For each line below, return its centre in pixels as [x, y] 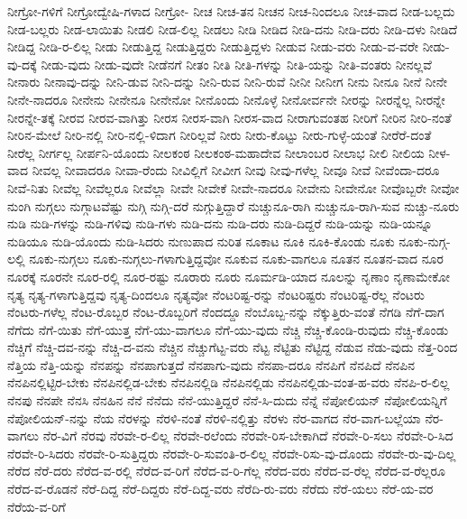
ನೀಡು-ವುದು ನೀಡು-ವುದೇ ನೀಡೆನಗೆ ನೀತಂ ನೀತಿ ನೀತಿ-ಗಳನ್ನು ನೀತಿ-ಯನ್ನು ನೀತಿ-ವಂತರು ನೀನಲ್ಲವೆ [236, 64]
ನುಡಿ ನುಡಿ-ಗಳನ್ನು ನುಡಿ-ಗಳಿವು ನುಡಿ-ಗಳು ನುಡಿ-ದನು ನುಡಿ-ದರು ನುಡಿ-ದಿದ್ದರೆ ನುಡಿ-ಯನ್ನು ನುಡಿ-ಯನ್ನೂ [220, 223]
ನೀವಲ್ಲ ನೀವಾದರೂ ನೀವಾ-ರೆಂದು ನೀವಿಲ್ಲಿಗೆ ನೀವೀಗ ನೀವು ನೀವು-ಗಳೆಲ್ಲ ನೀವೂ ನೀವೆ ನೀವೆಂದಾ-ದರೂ [236, 170]
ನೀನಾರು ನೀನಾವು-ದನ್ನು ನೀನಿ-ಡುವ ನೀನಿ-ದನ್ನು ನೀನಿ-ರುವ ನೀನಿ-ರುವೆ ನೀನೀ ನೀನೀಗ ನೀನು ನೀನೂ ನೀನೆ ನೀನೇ [228, 82]
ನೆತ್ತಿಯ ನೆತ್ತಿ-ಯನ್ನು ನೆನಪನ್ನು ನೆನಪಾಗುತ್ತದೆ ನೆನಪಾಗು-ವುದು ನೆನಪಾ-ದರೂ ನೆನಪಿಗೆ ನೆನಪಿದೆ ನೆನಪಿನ [211, 364]
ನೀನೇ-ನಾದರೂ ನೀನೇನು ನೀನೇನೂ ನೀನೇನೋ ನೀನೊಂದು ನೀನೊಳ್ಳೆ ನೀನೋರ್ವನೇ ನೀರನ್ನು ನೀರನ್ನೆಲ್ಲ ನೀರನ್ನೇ [226, 99]
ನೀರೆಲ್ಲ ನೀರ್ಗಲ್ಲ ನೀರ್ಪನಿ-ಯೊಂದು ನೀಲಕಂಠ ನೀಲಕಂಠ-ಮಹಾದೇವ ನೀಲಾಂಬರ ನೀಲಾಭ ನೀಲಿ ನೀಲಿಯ [216, 152]
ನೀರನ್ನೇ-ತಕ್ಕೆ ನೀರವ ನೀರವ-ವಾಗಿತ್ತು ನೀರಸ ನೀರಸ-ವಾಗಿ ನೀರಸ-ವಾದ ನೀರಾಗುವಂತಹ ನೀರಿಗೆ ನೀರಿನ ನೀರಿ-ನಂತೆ [229, 117]
